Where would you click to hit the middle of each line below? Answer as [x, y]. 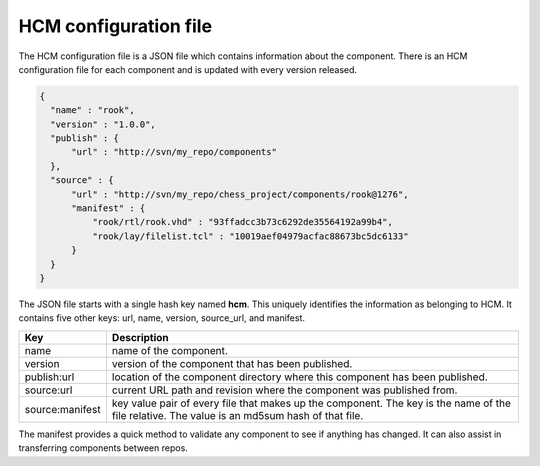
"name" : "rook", [92, 110]
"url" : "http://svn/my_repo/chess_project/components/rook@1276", [240, 194]
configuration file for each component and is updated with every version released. [188, 69]
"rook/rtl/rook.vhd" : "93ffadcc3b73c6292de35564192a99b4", [242, 222]
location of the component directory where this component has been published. [300, 377]
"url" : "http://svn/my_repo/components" [174, 152]
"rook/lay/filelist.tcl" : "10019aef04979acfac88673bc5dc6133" [250, 236]
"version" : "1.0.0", [103, 124]
